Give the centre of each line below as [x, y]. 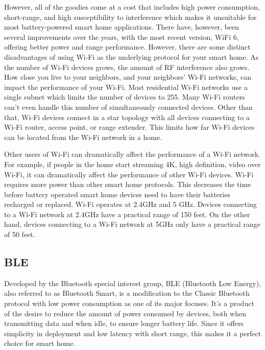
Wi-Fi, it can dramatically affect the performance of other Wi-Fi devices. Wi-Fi [129, 174]
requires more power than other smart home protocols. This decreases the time [128, 184]
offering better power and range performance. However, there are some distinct [127, 47]
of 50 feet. [20, 234]
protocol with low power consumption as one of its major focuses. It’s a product [129, 303]
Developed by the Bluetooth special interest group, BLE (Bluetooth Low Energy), [133, 283]
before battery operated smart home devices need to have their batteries [117, 194]
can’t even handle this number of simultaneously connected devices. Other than [128, 107]
